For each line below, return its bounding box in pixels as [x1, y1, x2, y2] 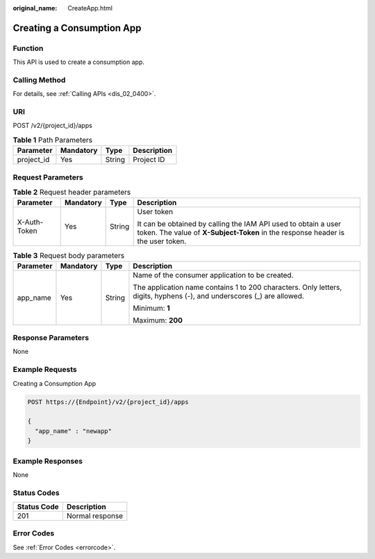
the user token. [137, 236, 187, 246]
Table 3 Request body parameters [12, 250, 125, 260]
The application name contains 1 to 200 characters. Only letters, [133, 282, 342, 292]
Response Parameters [12, 333, 90, 343]
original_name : [12, 4, 58, 12]
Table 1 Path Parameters [12, 136, 93, 145]
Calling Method [12, 75, 66, 85]
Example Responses [12, 456, 83, 466]
